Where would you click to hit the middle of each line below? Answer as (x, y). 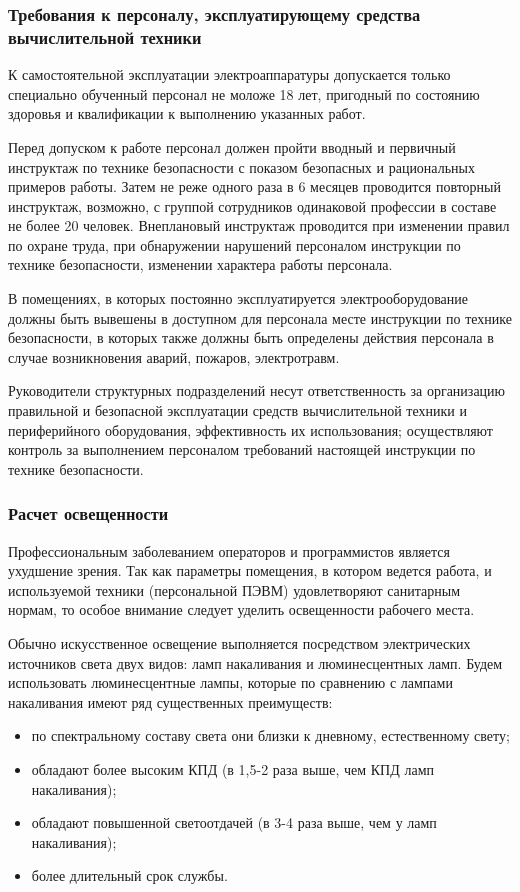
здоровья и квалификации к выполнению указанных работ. (187, 113)
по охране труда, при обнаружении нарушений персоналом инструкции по (234, 244)
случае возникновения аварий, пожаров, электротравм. (174, 356)
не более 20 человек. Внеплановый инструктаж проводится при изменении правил (259, 225)
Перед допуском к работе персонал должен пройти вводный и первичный (232, 146)
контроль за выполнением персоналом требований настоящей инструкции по (242, 449)
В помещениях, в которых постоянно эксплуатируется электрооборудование (238, 298)
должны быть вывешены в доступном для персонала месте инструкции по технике (260, 317)
